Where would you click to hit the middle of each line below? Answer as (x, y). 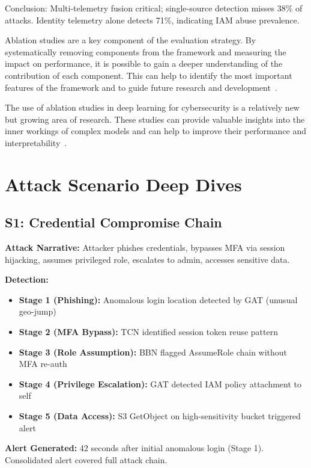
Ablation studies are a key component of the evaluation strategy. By (131, 40)
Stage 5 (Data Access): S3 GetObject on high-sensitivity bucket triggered (160, 416)
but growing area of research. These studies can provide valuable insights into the (155, 119)
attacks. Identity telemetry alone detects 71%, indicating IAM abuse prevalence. (152, 20)
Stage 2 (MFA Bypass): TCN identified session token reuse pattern (148, 332)
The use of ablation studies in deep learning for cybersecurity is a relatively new (152, 107)
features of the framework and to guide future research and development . (141, 87)
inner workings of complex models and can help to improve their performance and (156, 131)
